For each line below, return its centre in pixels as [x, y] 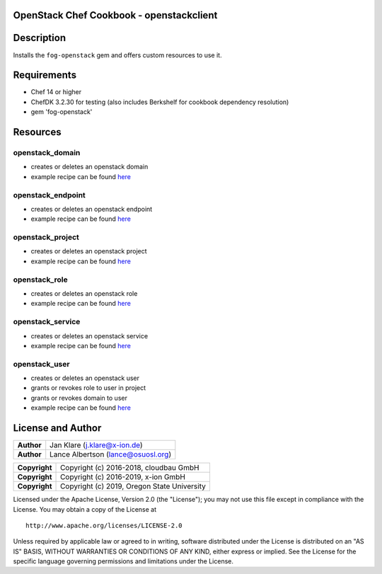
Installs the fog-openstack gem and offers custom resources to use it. [117, 55]
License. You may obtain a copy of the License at [85, 509]
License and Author [57, 428]
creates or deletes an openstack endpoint [92, 209]
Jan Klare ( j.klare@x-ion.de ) [96, 445]
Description [40, 38]
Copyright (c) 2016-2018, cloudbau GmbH [130, 468]
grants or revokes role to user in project [88, 388]
